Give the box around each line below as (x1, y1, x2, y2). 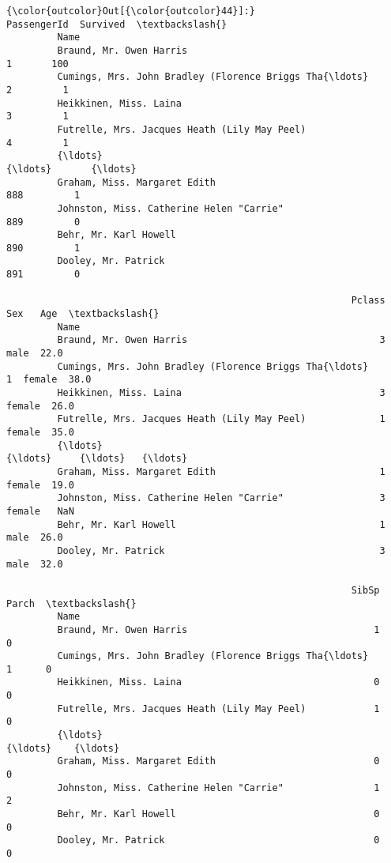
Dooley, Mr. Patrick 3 (57, 545, 385, 556)
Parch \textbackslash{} (6, 597, 137, 609)
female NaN (6, 505, 74, 517)
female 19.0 (6, 479, 74, 491)
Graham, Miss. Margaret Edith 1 (57, 465, 385, 477)
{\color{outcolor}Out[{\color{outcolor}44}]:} (6, 6, 255, 17)
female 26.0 (6, 400, 74, 412)
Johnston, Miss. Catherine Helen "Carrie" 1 (57, 782, 380, 793)
